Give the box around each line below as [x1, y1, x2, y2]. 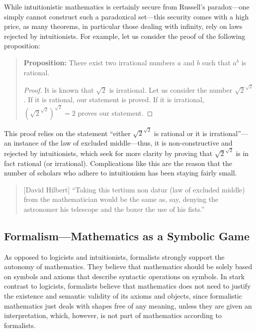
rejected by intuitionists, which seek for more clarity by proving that [4, 148, 213, 158]
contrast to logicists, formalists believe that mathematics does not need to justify [4, 281, 251, 291]
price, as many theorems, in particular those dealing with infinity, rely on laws [4, 21, 243, 31]
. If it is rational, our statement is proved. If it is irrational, [23, 94, 204, 105]
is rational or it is [154, 128, 207, 138]
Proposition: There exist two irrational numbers [23, 57, 175, 67]
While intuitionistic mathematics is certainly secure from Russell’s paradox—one [4, 1, 250, 11]
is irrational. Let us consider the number [109, 84, 233, 95]
